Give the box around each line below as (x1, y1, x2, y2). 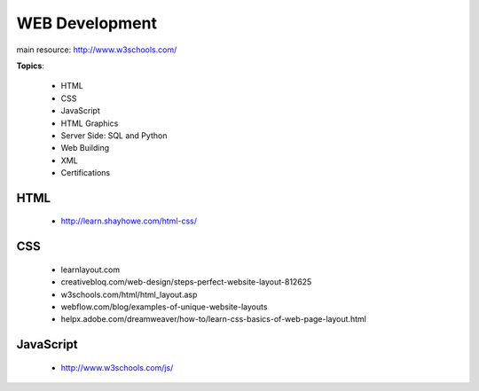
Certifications (60, 168, 111, 178)
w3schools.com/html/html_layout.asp (60, 289, 198, 300)
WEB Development (16, 13, 157, 33)
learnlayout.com (60, 264, 120, 275)
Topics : (16, 60, 44, 71)
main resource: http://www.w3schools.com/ (16, 44, 177, 55)
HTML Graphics (60, 118, 119, 129)
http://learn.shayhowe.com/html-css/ (60, 215, 198, 226)
